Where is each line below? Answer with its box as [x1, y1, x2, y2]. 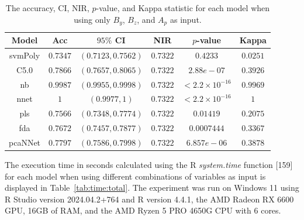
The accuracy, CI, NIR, [5, 2, 89, 13]
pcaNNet [9, 136, 41, 148]
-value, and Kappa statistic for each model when [96, 2, 270, 13]
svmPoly [9, 49, 40, 61]
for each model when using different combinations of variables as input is [5, 170, 266, 182]
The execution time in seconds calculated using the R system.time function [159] [5, 159, 293, 171]
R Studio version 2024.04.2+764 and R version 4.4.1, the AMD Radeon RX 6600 [5, 192, 294, 205]
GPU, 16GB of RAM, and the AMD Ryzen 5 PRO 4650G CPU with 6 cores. [5, 204, 281, 216]
